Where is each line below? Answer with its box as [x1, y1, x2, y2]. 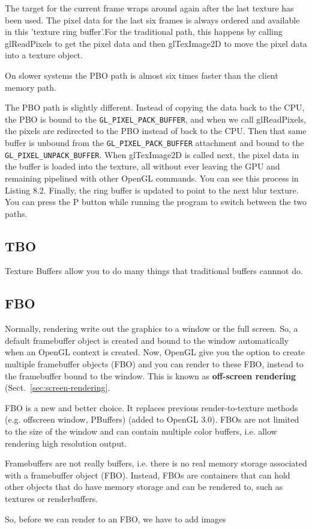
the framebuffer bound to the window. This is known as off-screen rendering [5, 369, 296, 382]
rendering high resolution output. [5, 436, 127, 449]
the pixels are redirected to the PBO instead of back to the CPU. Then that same [5, 124, 307, 137]
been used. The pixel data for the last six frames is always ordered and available [5, 13, 300, 26]
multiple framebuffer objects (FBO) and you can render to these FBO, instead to [5, 358, 304, 370]
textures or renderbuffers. [5, 492, 98, 504]
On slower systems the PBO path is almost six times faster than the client [5, 69, 278, 81]
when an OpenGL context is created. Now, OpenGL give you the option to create [5, 346, 305, 358]
